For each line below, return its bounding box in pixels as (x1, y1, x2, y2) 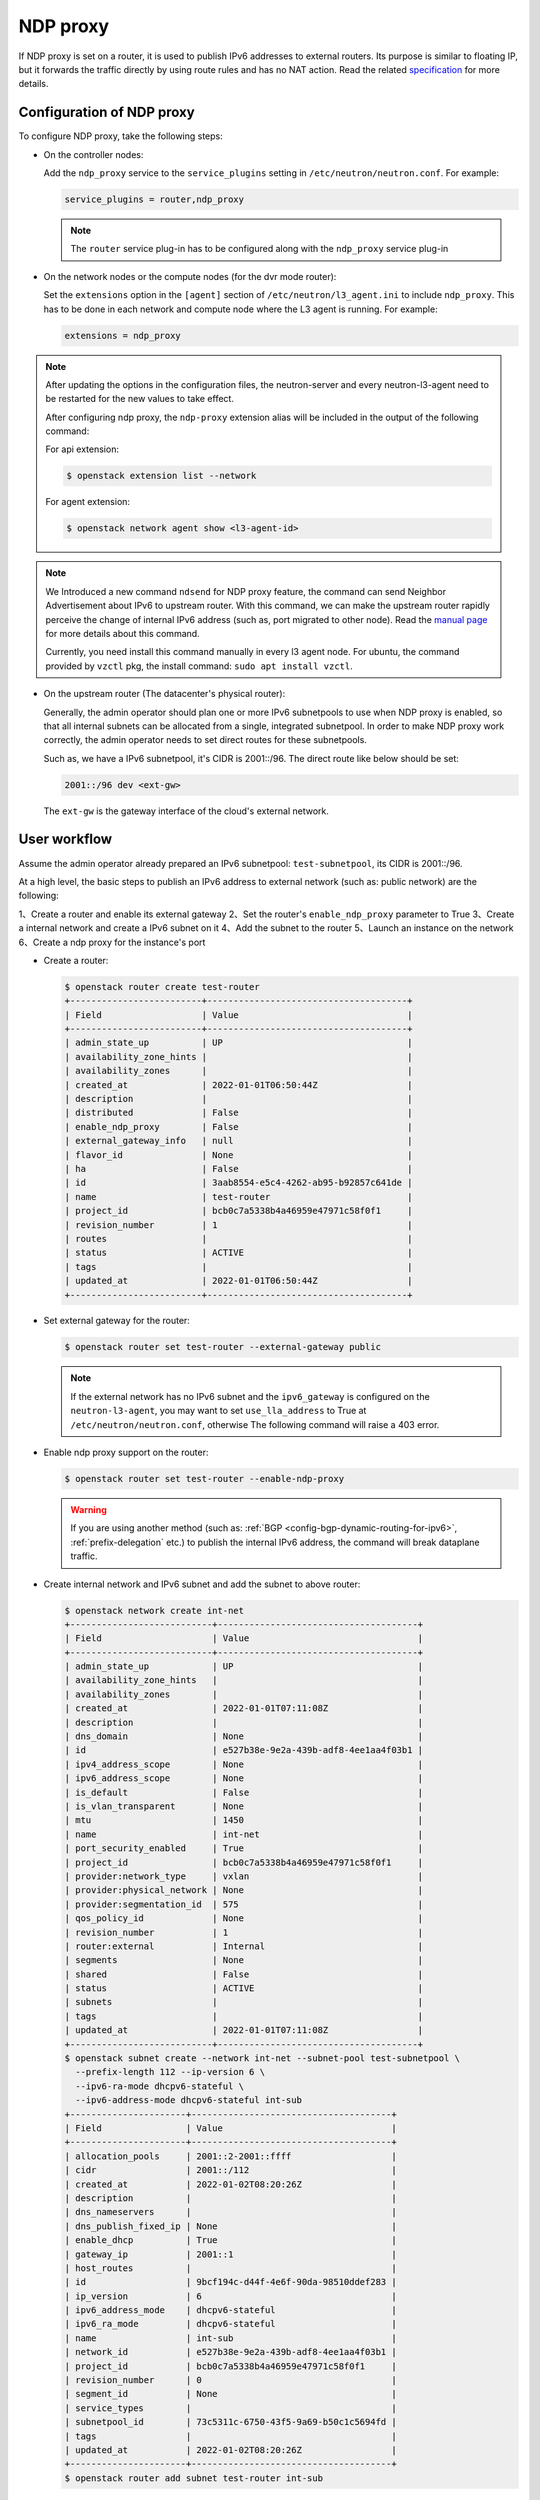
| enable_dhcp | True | (64, 2235, 397, 2246)
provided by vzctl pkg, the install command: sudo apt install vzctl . (45, 660, 354, 672)
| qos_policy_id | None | (64, 1913, 424, 1924)
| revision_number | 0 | (64, 2375, 397, 2386)
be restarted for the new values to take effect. (45, 393, 235, 405)
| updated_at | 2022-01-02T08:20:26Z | (64, 2444, 397, 2455)
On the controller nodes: (43, 148, 144, 160)
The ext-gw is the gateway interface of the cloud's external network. (43, 805, 329, 817)
